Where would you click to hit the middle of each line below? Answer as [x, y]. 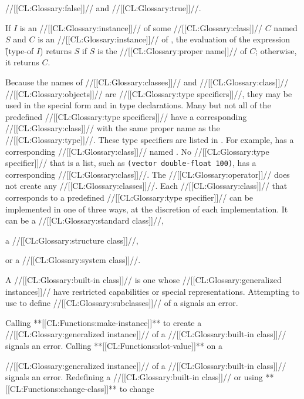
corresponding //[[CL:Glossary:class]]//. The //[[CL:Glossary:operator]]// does [148, 174]
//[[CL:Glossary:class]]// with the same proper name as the [113, 128]
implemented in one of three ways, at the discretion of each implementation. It [147, 209]
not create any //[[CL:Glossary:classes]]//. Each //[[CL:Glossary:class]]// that [146, 186]
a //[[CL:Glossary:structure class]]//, [72, 240]
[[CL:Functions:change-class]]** [61, 388]
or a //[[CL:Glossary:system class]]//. [73, 260]
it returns [22, 62]
